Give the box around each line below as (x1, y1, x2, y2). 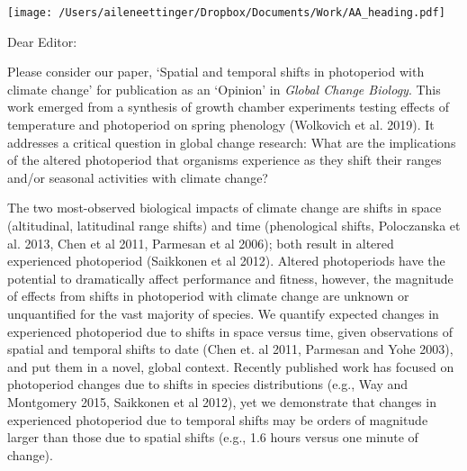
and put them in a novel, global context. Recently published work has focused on (7, 357, 454, 376)
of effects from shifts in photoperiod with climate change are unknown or (7, 286, 409, 305)
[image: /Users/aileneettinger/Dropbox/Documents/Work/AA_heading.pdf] (7, 6, 445, 19)
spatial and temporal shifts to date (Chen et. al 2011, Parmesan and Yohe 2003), (7, 340, 454, 358)
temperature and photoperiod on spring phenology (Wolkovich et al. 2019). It (7, 115, 435, 134)
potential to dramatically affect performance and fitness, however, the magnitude (7, 268, 454, 287)
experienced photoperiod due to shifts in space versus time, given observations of (7, 322, 453, 340)
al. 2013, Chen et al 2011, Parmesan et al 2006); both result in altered (7, 233, 394, 252)
